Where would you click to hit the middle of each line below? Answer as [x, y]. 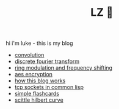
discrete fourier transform [47, 61]
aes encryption [34, 74]
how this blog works [40, 81]
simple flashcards [37, 94]
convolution [29, 55]
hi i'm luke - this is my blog [40, 43]
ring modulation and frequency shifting [63, 68]
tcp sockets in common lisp [49, 87]
